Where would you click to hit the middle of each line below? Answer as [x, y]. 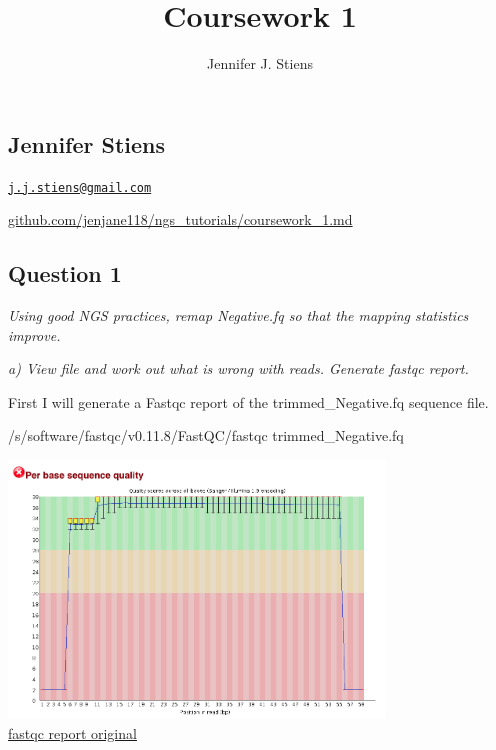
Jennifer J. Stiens [260, 63]
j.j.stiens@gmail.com [80, 187]
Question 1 [65, 273]
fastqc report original [72, 733]
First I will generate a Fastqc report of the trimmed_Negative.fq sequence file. [248, 401]
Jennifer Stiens [87, 143]
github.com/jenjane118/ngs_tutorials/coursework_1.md [180, 219]
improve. [34, 334]
